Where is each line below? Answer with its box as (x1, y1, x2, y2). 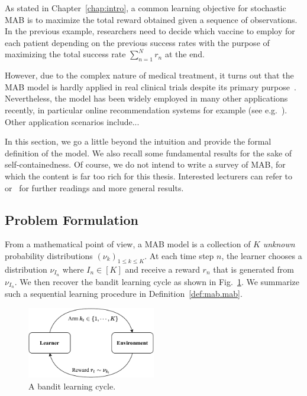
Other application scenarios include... (5, 115, 140, 127)
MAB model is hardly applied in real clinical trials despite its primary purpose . (5, 80, 296, 93)
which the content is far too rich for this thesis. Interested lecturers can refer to (5, 169, 293, 182)
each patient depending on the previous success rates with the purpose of (5, 36, 270, 48)
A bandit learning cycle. (28, 380, 116, 392)
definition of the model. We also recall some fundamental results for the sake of (5, 146, 292, 159)
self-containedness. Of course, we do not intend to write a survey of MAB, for (5, 158, 286, 171)
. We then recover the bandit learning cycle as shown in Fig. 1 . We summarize (14, 275, 299, 287)
